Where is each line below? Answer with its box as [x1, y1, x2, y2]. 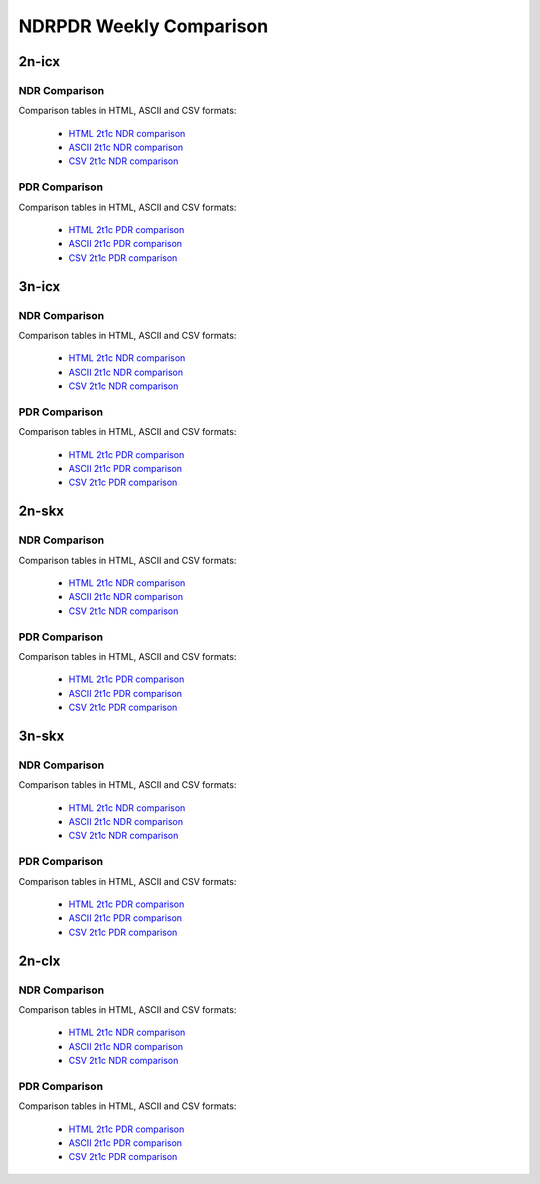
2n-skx [18, 503, 65, 520]
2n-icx [18, 53, 60, 70]
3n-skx [18, 727, 65, 744]
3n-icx [18, 278, 61, 295]
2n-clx [18, 952, 61, 969]
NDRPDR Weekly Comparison [18, 15, 269, 37]
